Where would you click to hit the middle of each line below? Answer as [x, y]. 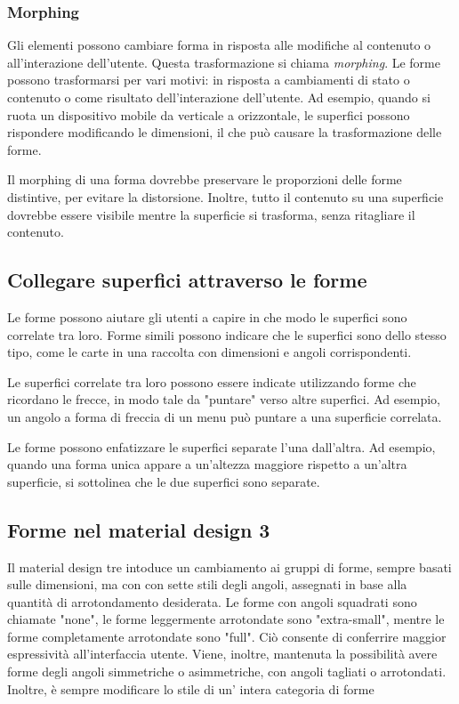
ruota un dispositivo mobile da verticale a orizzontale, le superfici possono [209, 114]
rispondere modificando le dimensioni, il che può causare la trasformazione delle [225, 132]
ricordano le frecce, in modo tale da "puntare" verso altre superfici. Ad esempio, [224, 399]
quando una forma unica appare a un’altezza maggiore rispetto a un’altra [207, 464]
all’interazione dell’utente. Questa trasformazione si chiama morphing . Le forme [224, 62]
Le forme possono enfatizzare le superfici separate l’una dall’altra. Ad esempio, [221, 446]
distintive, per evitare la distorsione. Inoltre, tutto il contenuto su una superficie [225, 196]
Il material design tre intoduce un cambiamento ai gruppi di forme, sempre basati [229, 566]
